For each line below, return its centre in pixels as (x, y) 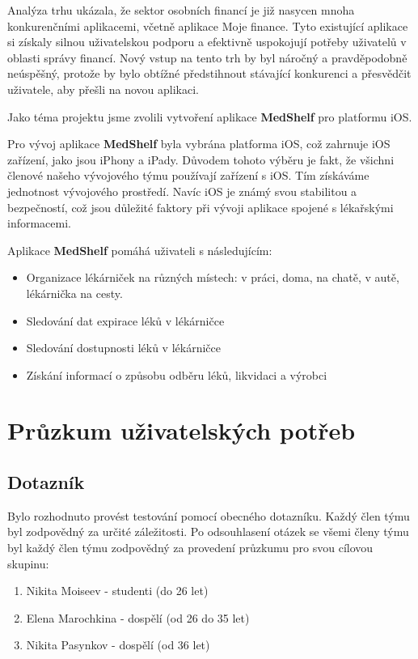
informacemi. (39, 223)
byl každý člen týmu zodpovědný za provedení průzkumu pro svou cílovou (190, 548)
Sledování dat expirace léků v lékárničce (125, 320)
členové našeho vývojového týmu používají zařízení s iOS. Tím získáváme (188, 175)
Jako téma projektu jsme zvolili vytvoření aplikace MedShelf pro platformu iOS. (210, 116)
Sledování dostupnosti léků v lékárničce (123, 348)
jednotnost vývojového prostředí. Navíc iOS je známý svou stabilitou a (182, 191)
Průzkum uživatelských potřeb (182, 430)
